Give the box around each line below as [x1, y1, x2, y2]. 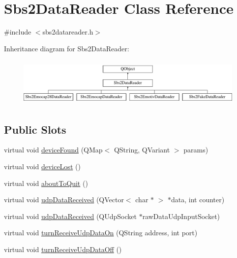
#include [4, 27, 31, 37]
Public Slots [4, 121, 66, 137]
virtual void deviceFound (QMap [4, 145, 103, 155]
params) [183, 145, 208, 155]
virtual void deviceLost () [4, 161, 81, 171]
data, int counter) [171, 194, 225, 205]
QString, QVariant [114, 145, 170, 155]
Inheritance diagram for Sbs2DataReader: [4, 43, 129, 53]
